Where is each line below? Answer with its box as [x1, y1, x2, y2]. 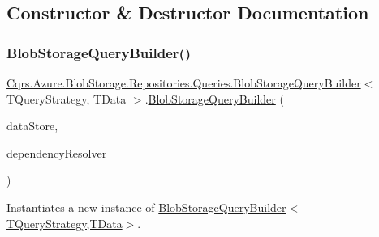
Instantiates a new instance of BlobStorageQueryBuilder [6, 198, 286, 215]
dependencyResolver [6, 144, 107, 161]
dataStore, [6, 117, 58, 134]
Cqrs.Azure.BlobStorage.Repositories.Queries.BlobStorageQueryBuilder [6, 74, 361, 91]
